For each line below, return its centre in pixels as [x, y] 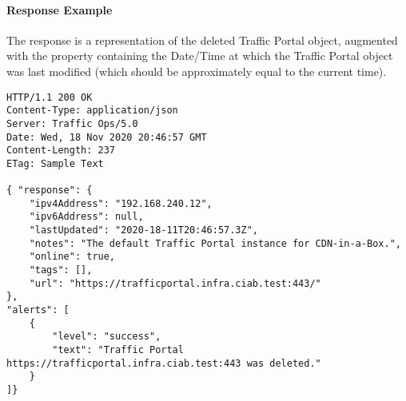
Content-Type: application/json [92, 111]
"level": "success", [107, 337]
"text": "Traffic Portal [118, 350]
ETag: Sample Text [55, 163]
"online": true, [72, 257]
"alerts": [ [38, 310]
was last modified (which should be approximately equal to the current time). [197, 71]
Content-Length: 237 [61, 151]
